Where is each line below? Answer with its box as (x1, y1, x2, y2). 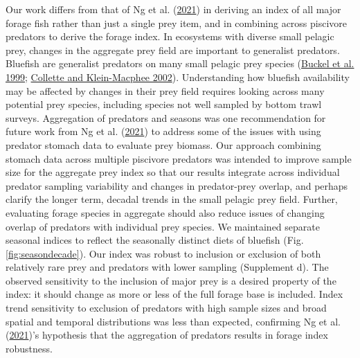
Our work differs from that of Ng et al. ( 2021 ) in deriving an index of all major (6, 2, 341, 16)
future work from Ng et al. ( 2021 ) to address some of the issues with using (6, 124, 321, 138)
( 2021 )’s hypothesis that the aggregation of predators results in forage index (6, 328, 328, 342)
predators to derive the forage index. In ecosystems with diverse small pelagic (6, 29, 334, 44)
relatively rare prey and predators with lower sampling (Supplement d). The (6, 260, 329, 274)
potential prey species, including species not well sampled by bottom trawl (6, 97, 322, 111)
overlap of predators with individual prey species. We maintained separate (6, 219, 320, 233)
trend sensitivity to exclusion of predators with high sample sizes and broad (6, 301, 327, 315)
